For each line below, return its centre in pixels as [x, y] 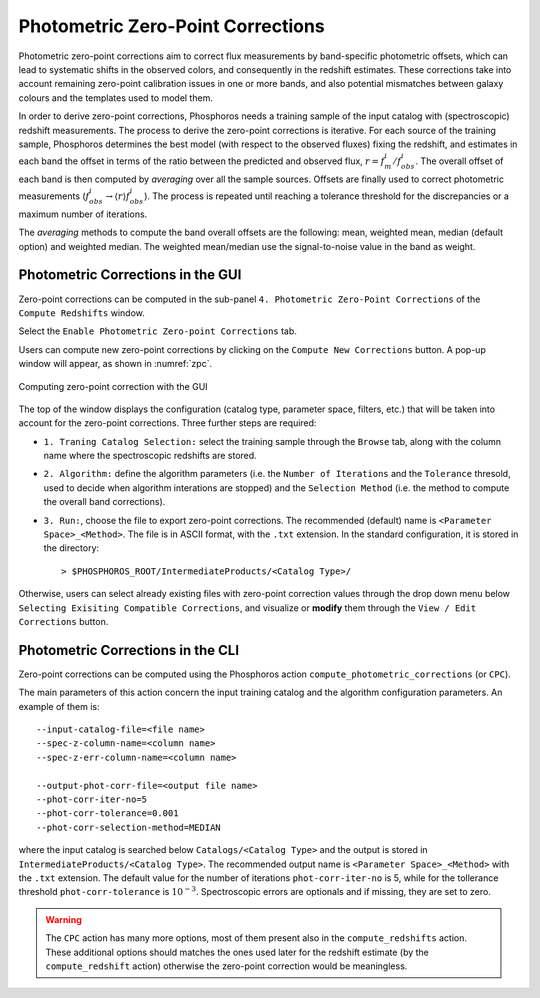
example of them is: [59, 706]
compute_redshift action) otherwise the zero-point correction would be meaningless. [226, 966]
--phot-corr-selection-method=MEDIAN [129, 827]
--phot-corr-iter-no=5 [92, 799]
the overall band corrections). [104, 502]
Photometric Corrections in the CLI [129, 650]
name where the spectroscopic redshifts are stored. [150, 456]
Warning [63, 919]
